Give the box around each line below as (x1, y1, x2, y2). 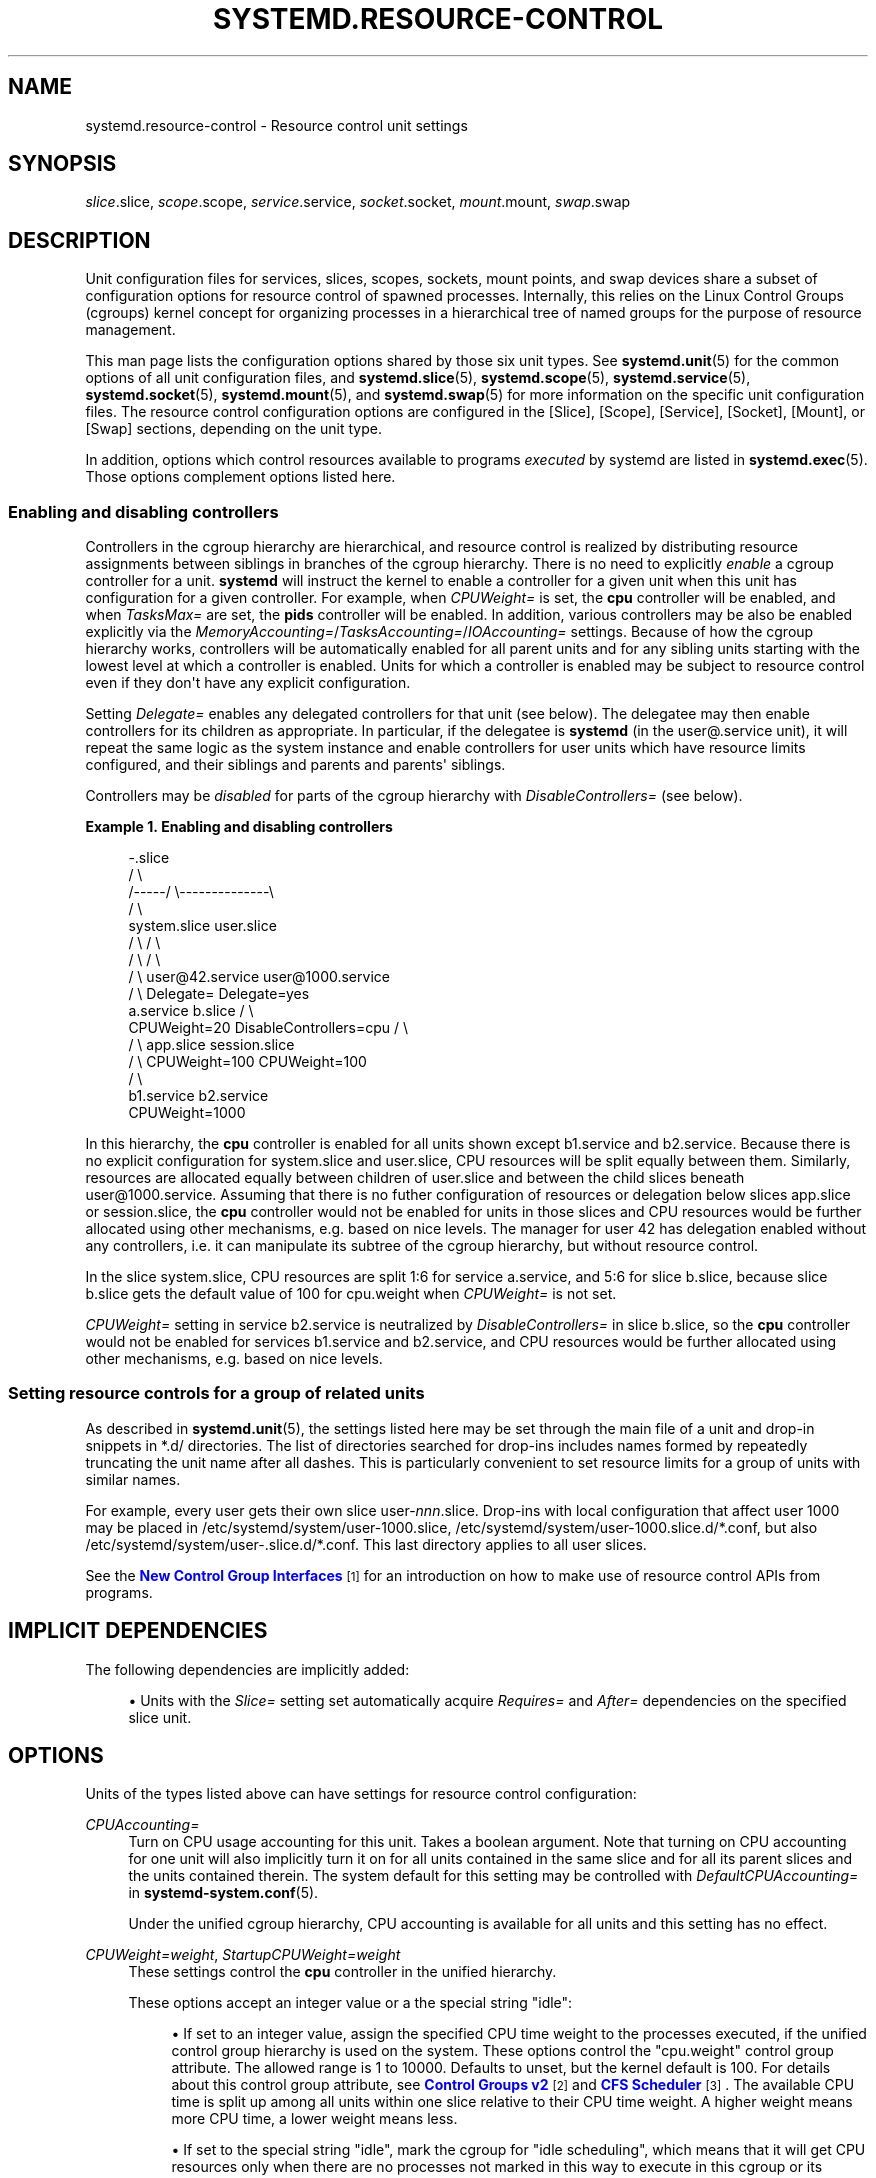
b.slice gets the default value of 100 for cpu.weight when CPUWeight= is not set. (85, 1285, 617, 1303)
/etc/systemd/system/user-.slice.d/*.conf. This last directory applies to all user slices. (85, 1535, 647, 1553)
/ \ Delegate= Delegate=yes (128, 985, 310, 1003)
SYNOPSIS (8, 151, 117, 177)
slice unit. (128, 1708, 192, 1726)
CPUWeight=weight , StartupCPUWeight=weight (85, 1946, 401, 1964)
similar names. (85, 1470, 181, 1488)
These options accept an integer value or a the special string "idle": (128, 1994, 573, 2012)
